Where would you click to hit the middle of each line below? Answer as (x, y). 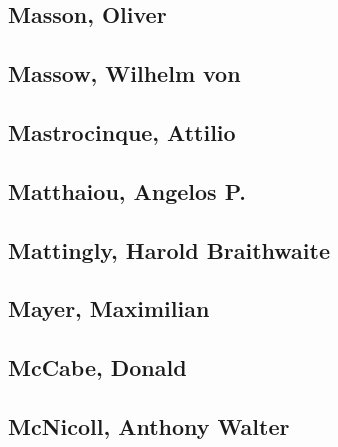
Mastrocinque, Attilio (122, 131)
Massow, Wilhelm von (124, 73)
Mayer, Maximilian (109, 308)
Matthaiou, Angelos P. (127, 190)
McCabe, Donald (97, 367)
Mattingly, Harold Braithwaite (169, 249)
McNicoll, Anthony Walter (149, 425)
